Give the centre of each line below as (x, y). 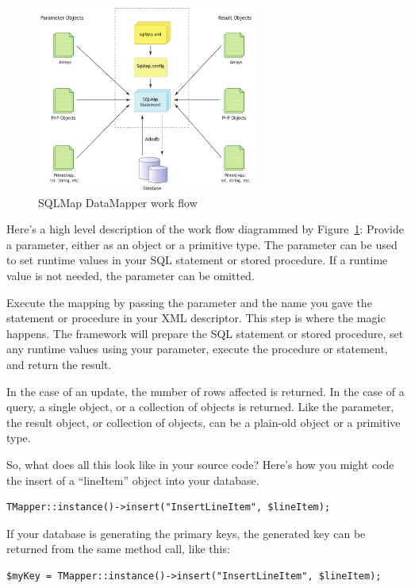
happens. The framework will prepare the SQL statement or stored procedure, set (205, 333)
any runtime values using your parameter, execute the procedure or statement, (197, 349)
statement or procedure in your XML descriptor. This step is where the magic (196, 318)
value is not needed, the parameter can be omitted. (131, 276)
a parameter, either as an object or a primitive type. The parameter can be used (202, 244)
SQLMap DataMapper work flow (118, 202)
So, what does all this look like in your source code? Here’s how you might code (200, 464)
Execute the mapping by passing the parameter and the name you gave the (189, 302)
